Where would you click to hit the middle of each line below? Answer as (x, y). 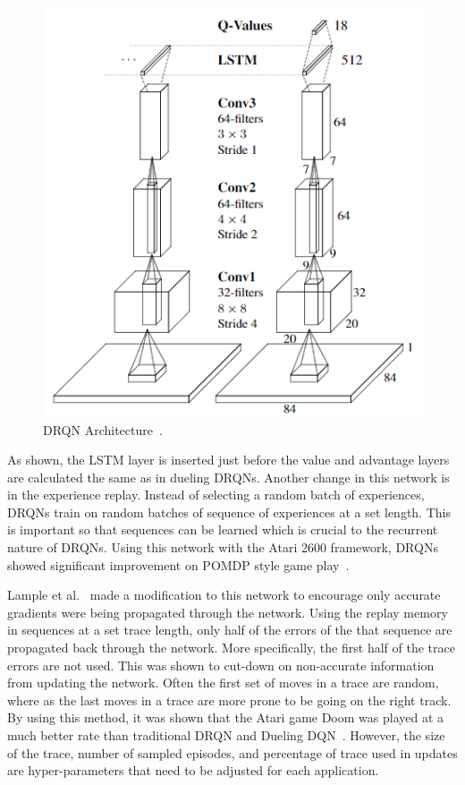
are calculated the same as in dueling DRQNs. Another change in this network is (228, 477)
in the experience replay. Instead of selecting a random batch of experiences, (216, 495)
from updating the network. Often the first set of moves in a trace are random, (223, 683)
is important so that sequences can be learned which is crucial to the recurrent (223, 529)
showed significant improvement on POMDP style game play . (178, 564)
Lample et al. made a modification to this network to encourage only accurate (224, 595)
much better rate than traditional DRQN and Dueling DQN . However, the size (226, 735)
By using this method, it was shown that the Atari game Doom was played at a (226, 717)
